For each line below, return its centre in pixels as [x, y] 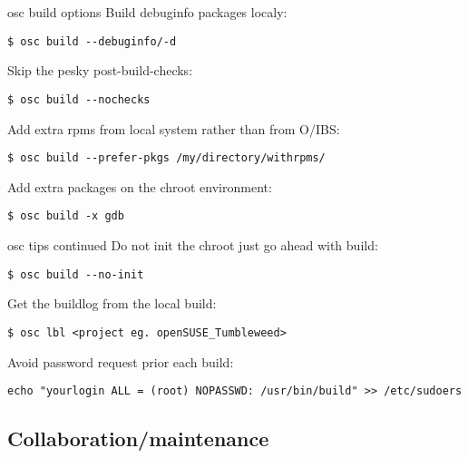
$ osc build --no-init [76, 274]
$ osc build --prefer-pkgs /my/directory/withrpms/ [166, 158]
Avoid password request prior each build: [121, 361]
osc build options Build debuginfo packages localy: [147, 12]
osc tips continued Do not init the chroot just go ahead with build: [193, 245]
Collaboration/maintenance [138, 439]
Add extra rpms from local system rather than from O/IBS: [174, 128]
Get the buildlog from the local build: [112, 303]
